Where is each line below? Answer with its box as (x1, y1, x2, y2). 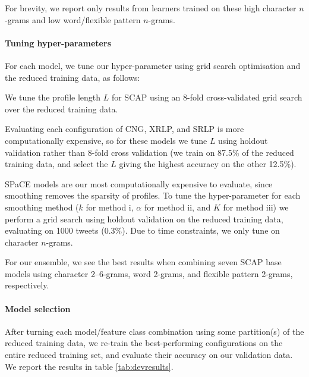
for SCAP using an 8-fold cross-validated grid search (111, 91, 302, 103)
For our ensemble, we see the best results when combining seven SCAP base (5, 256, 282, 268)
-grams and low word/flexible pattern (5, 13, 141, 26)
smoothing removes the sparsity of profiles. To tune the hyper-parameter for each (5, 189, 301, 202)
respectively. (5, 279, 49, 291)
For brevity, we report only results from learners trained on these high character (5, 2, 297, 14)
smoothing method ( (5, 200, 79, 213)
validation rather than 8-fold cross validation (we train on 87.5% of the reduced (5, 146, 294, 158)
